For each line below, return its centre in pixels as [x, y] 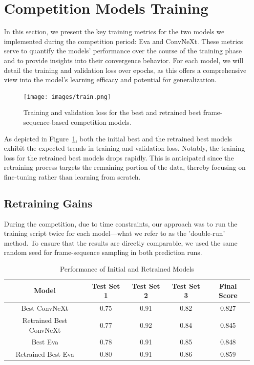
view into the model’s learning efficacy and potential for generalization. [110, 80]
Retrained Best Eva [45, 354]
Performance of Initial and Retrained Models [127, 269]
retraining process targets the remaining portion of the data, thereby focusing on [125, 167]
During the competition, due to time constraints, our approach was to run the [121, 223]
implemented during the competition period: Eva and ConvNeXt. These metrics [124, 41]
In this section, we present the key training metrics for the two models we [114, 32]
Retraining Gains [48, 203]
